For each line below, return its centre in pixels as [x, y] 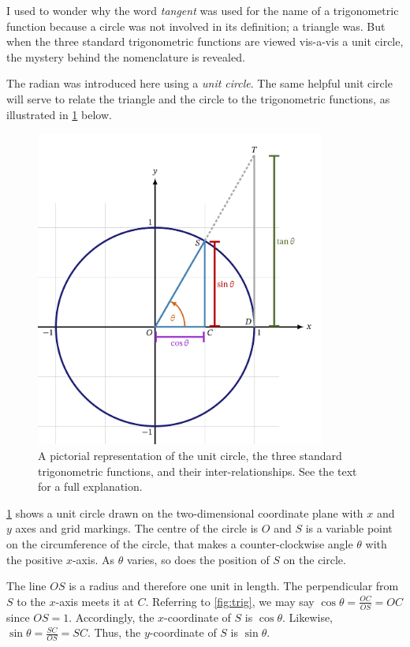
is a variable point [349, 528]
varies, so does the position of [198, 559]
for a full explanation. [90, 486]
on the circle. [315, 559]
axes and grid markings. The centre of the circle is [137, 528]
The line [26, 586]
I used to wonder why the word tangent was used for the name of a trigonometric [203, 10]
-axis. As [93, 559]
